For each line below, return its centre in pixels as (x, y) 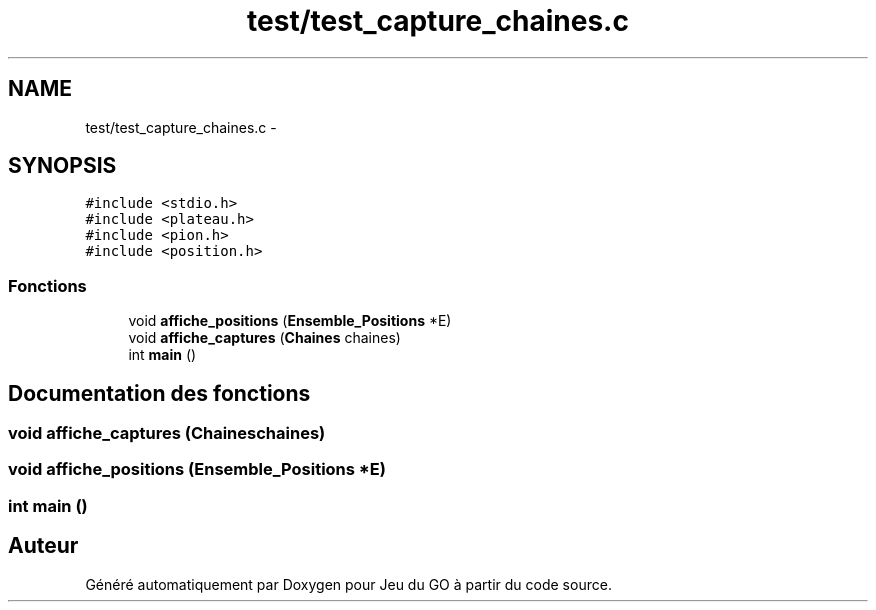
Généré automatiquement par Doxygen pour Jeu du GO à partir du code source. (348, 584)
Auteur (43, 546)
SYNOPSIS (62, 166)
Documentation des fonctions (159, 393)
